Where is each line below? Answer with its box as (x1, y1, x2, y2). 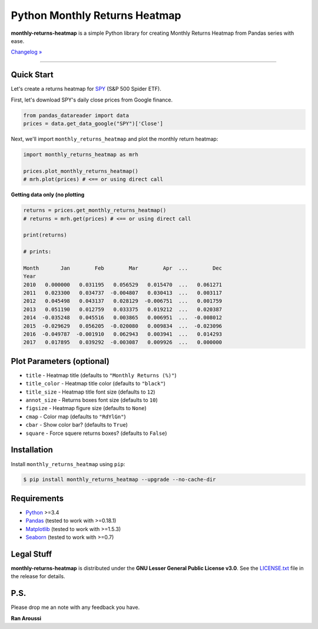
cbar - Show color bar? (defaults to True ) (25, 421, 128, 428)
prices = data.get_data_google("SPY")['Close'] (23, 120, 163, 127)
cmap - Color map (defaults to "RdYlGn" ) (25, 413, 126, 420)
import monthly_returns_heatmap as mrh (23, 151, 138, 158)
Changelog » (11, 48, 42, 55)
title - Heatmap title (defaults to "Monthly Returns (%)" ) (25, 372, 177, 379)
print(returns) (23, 232, 67, 238)
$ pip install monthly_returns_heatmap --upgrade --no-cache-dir (23, 476, 216, 483)
